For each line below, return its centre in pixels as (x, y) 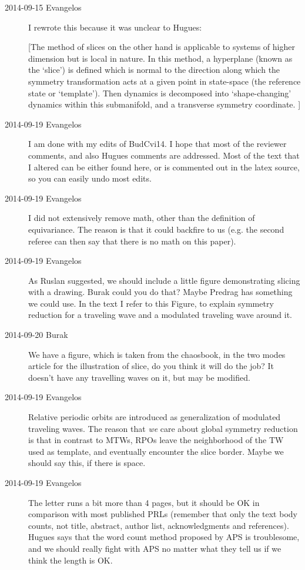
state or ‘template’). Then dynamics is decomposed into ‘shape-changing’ (160, 93)
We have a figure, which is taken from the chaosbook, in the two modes (157, 354)
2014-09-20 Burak (36, 335)
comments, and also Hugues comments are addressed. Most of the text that (164, 155)
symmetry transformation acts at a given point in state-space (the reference (165, 81)
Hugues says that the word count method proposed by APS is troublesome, (164, 537)
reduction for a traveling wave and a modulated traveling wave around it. (160, 315)
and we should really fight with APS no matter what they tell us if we (155, 548)
